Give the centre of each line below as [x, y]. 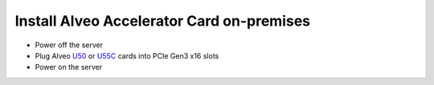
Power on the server [69, 67]
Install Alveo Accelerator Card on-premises [163, 21]
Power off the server [69, 45]
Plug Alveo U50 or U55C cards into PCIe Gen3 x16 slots [127, 55]
